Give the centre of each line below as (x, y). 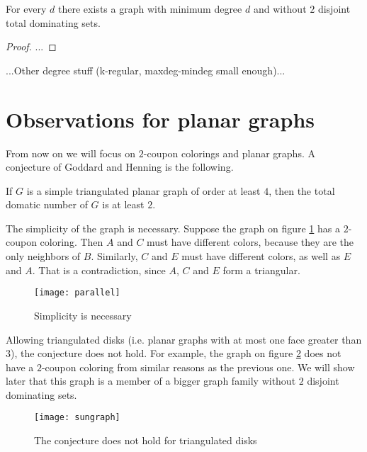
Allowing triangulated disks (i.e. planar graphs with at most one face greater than (184, 339)
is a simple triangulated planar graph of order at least (143, 190)
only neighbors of (43, 256)
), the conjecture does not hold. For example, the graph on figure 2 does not (176, 353)
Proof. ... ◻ (31, 46)
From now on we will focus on (71, 153)
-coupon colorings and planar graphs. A (229, 153)
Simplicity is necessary (83, 315)
